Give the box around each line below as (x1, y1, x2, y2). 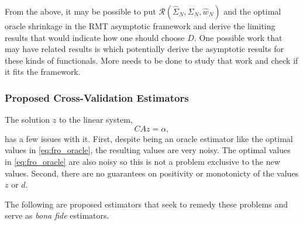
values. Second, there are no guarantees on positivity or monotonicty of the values (5, 167, 299, 179)
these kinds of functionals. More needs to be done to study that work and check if (5, 54, 298, 66)
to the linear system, (58, 113, 133, 126)
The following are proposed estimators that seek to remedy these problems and (5, 198, 288, 210)
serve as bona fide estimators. (5, 209, 109, 221)
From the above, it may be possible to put (5, 5, 156, 17)
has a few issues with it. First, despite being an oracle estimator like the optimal (5, 132, 293, 144)
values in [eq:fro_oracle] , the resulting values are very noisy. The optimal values (5, 144, 291, 156)
